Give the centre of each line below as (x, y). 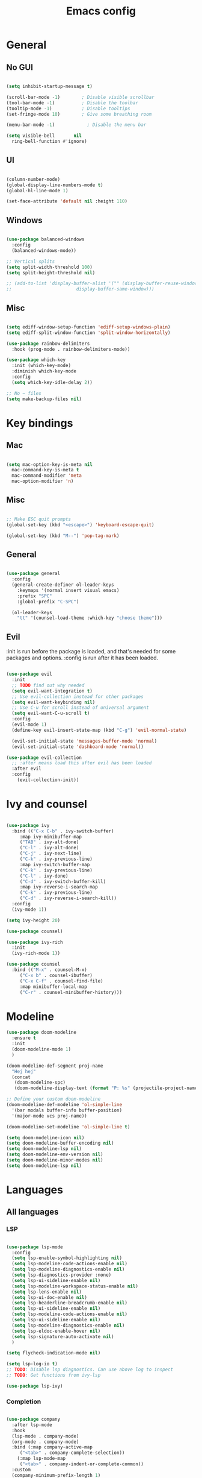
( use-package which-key (36, 360)
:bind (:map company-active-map (52, 1447)
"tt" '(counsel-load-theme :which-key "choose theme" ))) (90, 618)
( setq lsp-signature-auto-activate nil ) (63, 1336)
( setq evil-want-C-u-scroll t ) (51, 713)
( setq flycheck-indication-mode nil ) (54, 1353)
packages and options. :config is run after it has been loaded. (82, 658)
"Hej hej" (24, 1071)
